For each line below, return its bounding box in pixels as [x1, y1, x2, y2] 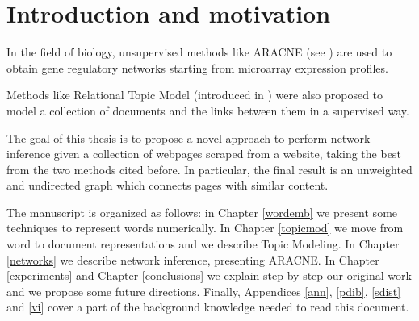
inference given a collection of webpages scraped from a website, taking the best [6, 145, 401, 162]
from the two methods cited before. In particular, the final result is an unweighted [6, 160, 413, 177]
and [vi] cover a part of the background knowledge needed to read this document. [6, 298, 409, 315]
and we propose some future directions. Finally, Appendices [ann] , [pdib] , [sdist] [6, 282, 401, 299]
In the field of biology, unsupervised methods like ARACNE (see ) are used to [6, 44, 392, 60]
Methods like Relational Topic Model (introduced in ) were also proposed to [6, 86, 383, 103]
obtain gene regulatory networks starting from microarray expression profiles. [6, 59, 388, 76]
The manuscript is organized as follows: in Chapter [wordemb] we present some [6, 203, 398, 220]
